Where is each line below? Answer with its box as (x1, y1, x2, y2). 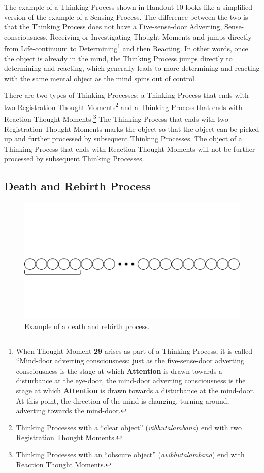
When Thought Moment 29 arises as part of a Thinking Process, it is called (16, 345, 253, 356)
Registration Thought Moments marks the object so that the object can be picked (4, 123, 259, 134)
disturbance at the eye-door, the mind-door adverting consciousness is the (16, 375, 246, 386)
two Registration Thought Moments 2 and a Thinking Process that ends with (4, 100, 243, 112)
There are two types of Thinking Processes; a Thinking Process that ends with (4, 90, 249, 100)
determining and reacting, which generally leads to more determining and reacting (4, 63, 260, 74)
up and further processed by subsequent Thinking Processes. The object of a (4, 133, 242, 144)
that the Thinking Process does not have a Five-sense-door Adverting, (4, 21, 222, 32)
